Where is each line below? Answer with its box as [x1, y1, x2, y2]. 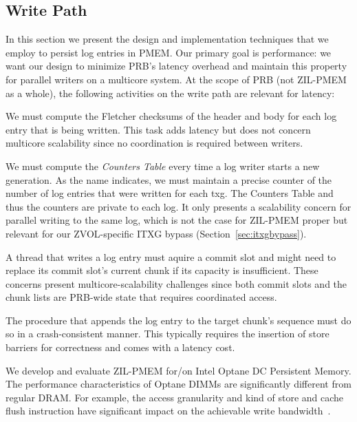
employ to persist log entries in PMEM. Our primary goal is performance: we [6, 45, 332, 59]
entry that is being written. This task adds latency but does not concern [6, 122, 311, 136]
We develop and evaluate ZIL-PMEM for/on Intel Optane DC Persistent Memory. [6, 363, 351, 377]
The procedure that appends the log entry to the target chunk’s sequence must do [6, 313, 351, 327]
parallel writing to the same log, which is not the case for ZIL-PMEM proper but [6, 213, 348, 227]
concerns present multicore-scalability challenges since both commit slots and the [6, 276, 347, 291]
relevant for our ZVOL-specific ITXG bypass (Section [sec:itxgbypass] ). [6, 226, 307, 240]
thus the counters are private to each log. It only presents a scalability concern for [6, 199, 351, 213]
